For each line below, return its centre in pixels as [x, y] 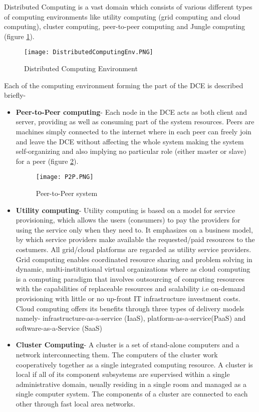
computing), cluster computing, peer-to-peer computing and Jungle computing [125, 26]
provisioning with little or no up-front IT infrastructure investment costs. [128, 298]
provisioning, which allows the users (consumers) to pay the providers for [128, 220]
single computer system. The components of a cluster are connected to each [132, 394]
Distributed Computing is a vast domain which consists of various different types [128, 7]
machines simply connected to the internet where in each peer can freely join [134, 131]
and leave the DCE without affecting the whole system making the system [130, 141]
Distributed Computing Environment [81, 68]
